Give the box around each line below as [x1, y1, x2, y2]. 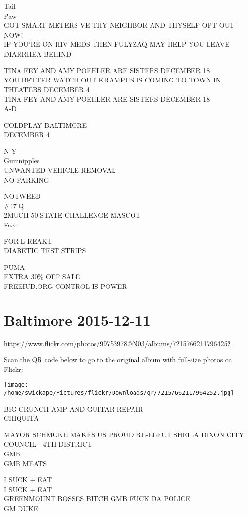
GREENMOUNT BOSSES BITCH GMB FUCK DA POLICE [4, 494, 191, 504]
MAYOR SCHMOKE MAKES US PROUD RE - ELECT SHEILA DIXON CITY [4, 429, 244, 439]
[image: [4, 381, 29, 389]
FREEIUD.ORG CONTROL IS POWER [4, 281, 127, 291]
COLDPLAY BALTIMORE [4, 120, 87, 130]
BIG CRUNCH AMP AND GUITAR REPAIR [4, 403, 143, 413]
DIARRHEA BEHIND [4, 48, 72, 59]
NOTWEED [4, 191, 41, 201]
